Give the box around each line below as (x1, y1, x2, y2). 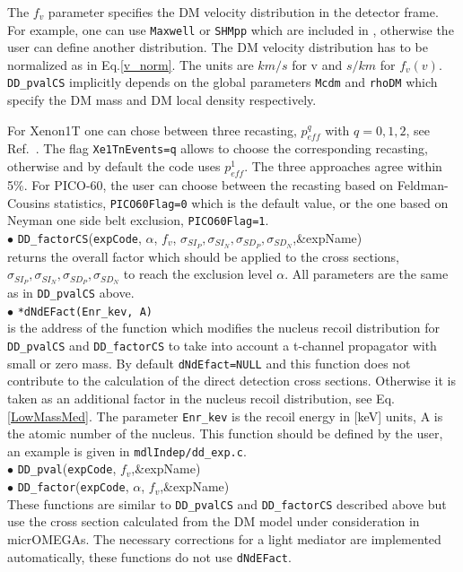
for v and (292, 55, 343, 74)
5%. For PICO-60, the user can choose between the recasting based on (7, 175, 394, 194)
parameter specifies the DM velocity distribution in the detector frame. (48, 3, 439, 21)
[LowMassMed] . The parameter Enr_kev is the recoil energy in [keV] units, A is (7, 406, 443, 425)
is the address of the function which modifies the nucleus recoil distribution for (7, 318, 441, 337)
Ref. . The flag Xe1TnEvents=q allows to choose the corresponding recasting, (7, 139, 428, 158)
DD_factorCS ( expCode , (17, 228, 142, 247)
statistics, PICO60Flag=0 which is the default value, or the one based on (54, 193, 449, 212)
